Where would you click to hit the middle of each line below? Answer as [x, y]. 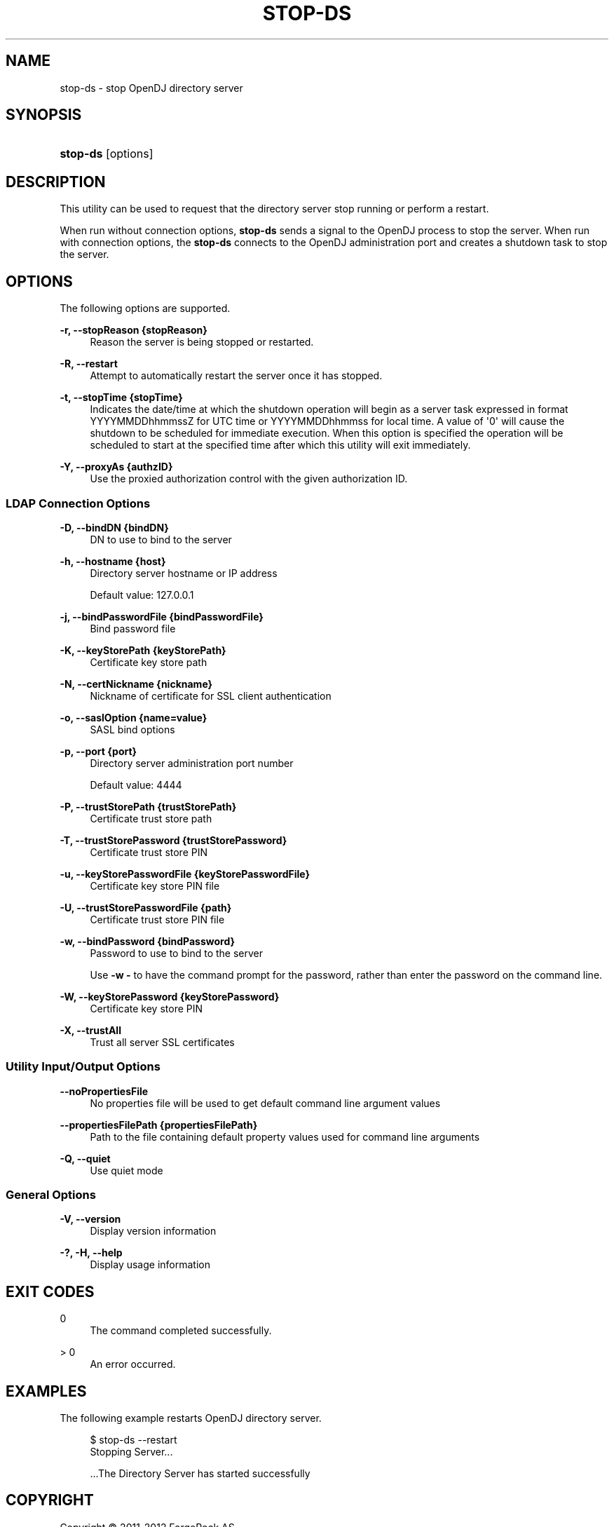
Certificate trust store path [151, 818]
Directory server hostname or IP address [184, 573]
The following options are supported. [145, 308]
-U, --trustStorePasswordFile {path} [146, 907]
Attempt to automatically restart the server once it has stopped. [236, 376]
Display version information [153, 1231]
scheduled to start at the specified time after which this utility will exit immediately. [280, 445]
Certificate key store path [149, 662]
